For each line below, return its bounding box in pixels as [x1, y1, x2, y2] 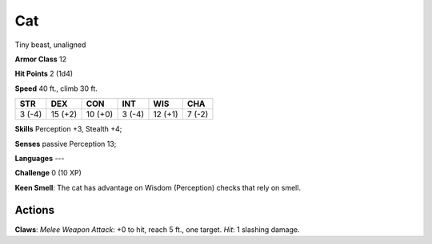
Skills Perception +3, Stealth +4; [14, 124, 122, 134]
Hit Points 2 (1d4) [14, 69, 74, 79]
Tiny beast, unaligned [14, 40, 86, 49]
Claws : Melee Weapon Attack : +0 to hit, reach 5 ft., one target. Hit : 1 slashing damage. [14, 224, 300, 234]
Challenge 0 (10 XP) [14, 168, 82, 178]
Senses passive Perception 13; [14, 139, 117, 148]
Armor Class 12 [14, 54, 67, 64]
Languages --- [14, 153, 65, 163]
